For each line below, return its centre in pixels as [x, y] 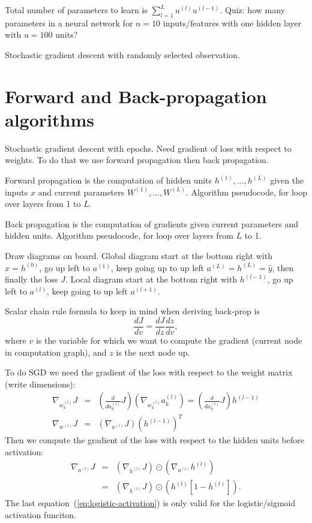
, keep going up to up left [157, 267]
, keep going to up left [87, 291]
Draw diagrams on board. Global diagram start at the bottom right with [139, 256]
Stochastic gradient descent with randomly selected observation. [122, 54]
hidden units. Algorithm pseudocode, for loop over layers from [119, 235]
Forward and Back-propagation [136, 96]
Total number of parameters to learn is [76, 10]
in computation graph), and [56, 352]
